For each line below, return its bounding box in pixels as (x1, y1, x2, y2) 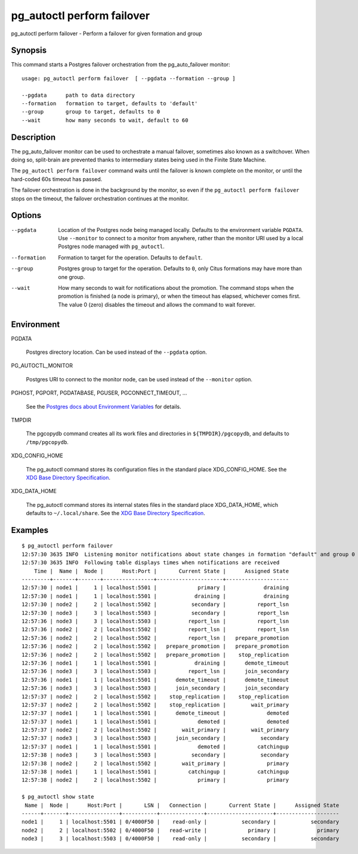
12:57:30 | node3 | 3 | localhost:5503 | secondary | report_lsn (21, 610, 289, 616)
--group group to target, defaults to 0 (21, 108, 161, 115)
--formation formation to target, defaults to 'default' (21, 100, 198, 107)
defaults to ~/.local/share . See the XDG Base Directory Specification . (26, 510, 205, 517)
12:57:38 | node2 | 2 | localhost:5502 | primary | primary (21, 777, 289, 783)
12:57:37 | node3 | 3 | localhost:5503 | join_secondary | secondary (21, 735, 289, 742)
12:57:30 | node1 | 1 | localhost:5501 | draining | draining (21, 592, 289, 599)
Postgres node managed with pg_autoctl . (58, 243, 165, 250)
